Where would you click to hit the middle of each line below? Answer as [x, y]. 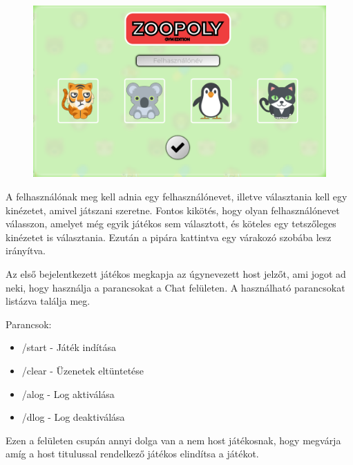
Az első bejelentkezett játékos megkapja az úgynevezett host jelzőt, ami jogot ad [176, 274]
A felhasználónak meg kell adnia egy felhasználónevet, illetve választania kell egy [176, 197]
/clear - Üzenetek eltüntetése [83, 370]
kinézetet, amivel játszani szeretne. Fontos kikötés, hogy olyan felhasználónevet [173, 210]
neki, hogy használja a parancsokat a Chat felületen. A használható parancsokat [175, 287]
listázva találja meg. [48, 301]
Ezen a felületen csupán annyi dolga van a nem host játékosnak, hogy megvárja [173, 440]
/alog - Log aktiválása [68, 393]
